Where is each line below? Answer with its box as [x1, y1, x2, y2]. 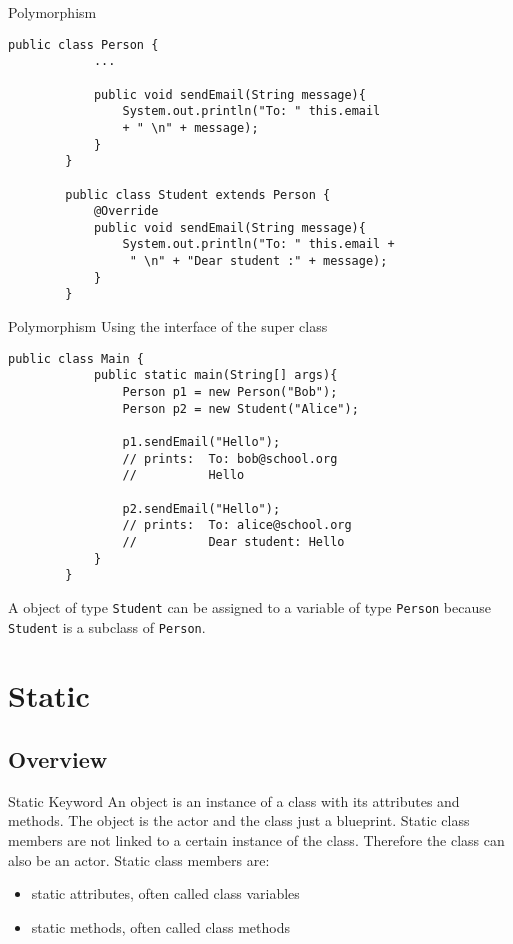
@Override [93, 204, 159, 219]
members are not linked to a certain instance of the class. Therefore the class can [8, 829, 505, 850]
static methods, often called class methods [31, 916, 290, 937]
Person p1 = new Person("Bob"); [122, 385, 338, 399]
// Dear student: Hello [122, 534, 345, 549]
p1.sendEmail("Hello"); [122, 434, 281, 449]
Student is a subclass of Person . [8, 616, 206, 637]
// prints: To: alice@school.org [122, 518, 352, 533]
